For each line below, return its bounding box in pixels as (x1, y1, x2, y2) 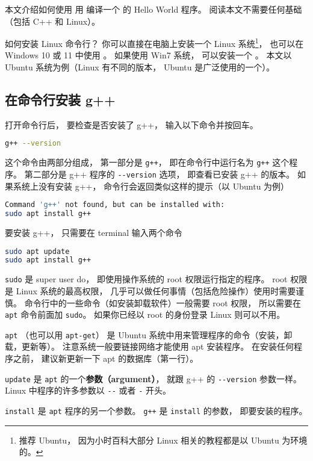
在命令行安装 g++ (5, 90, 116, 109)
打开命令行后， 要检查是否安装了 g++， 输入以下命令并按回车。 (5, 118, 258, 131)
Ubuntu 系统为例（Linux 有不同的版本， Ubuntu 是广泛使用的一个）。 (5, 61, 275, 73)
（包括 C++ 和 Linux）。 (5, 14, 101, 27)
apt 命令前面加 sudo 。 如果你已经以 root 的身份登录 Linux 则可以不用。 (5, 308, 285, 321)
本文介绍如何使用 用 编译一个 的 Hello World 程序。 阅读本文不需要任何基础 (5, 3, 302, 15)
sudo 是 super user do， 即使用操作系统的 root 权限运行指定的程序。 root (5, 273, 288, 285)
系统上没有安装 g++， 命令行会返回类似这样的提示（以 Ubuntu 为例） (13, 179, 290, 192)
